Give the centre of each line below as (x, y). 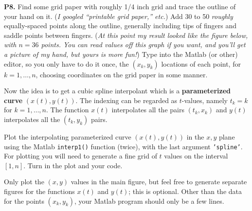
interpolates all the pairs (148, 110)
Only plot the (24, 182)
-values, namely (205, 100)
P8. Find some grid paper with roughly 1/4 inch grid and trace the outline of (120, 6)
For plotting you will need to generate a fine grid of (81, 156)
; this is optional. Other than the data (185, 191)
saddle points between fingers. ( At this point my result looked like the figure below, (126, 35)
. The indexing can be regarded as (126, 100)
